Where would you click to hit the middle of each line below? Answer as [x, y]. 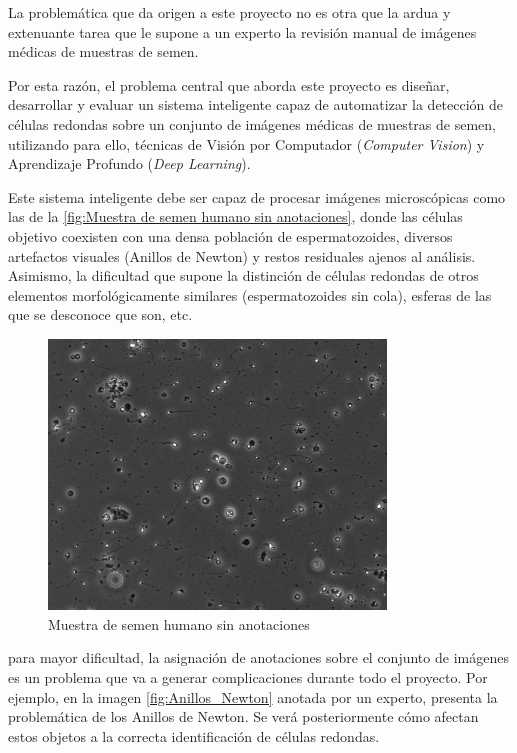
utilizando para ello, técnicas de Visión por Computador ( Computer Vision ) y [246, 143]
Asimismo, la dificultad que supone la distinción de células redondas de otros [243, 275]
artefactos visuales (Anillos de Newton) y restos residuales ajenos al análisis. [242, 255]
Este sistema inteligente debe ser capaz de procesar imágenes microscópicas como [257, 196]
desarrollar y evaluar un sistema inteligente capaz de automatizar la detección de [256, 104]
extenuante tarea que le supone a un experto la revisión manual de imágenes [242, 31]
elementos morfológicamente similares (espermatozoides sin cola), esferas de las [250, 294]
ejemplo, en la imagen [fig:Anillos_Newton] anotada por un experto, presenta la [253, 696]
